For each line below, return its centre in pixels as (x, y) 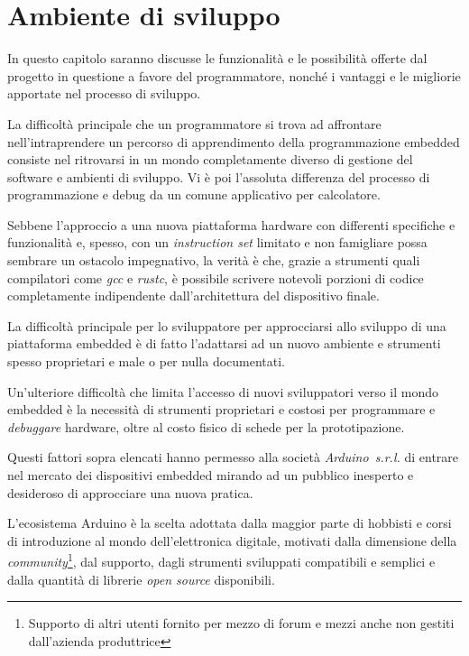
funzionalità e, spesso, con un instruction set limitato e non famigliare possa (217, 242)
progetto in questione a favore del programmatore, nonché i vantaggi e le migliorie (234, 75)
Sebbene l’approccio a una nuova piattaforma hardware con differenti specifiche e (231, 224)
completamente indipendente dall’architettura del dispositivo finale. (193, 296)
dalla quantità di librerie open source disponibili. (141, 579)
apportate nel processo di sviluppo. (104, 93)
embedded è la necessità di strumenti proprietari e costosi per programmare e (221, 409)
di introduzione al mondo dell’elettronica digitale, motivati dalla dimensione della (232, 540)
